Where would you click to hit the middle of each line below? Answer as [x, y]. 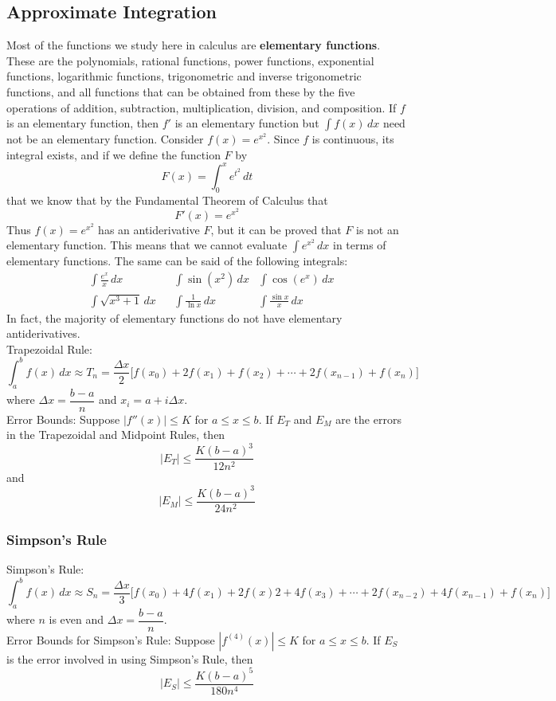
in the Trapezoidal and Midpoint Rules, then [116, 435]
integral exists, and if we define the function [114, 154]
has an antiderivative [149, 229]
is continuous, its [353, 139]
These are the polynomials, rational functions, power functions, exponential [190, 60]
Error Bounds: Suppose [63, 419]
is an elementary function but [247, 123]
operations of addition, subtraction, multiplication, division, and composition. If [202, 107]
